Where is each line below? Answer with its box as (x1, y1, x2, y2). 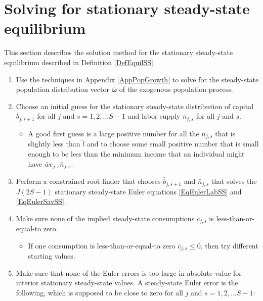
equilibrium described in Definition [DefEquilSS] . (4, 57, 155, 67)
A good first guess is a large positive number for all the (28, 128, 199, 138)
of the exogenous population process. (119, 84, 233, 94)
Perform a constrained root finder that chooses (16, 176, 161, 186)
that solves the (211, 176, 257, 186)
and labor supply (127, 111, 181, 121)
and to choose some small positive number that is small (87, 138, 259, 149)
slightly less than (28, 138, 80, 149)
